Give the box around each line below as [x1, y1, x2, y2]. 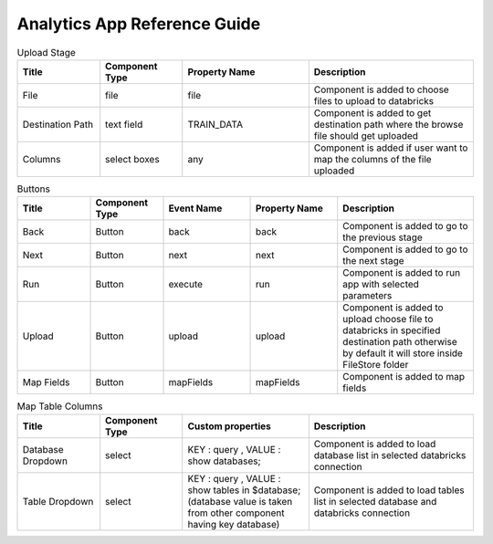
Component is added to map [342, 371, 466, 383]
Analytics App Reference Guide [16, 14, 261, 34]
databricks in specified [342, 324, 441, 337]
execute [168, 278, 204, 291]
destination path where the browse [313, 118, 464, 131]
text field [105, 118, 143, 131]
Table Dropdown [22, 495, 94, 507]
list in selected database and [313, 495, 437, 507]
